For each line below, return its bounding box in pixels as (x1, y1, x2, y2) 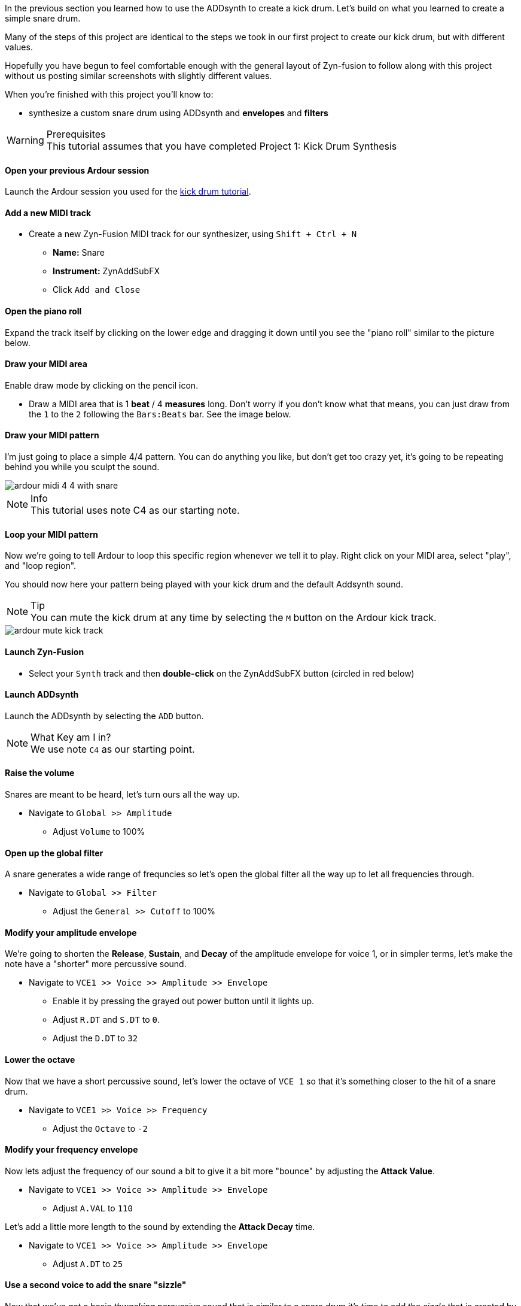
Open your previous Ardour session (5, 165, 150, 175)
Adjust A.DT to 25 (53, 1258, 123, 1269)
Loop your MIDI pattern (5, 529, 98, 540)
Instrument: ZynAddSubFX (53, 266, 160, 277)
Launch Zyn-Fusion (5, 646, 84, 657)
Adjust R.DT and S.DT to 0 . (53, 1014, 160, 1025)
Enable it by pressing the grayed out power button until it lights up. (53, 996, 315, 1007)
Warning (7, 134, 44, 146)
